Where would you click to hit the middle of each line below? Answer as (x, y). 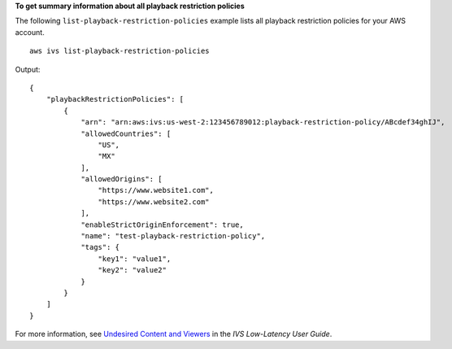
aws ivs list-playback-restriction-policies (120, 51)
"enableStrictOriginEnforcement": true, (162, 225)
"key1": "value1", (135, 259)
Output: (28, 69)
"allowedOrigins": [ (122, 179)
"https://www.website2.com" (154, 202)
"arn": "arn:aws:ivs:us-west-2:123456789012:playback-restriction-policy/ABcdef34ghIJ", (263, 122)
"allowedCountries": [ (126, 133)
